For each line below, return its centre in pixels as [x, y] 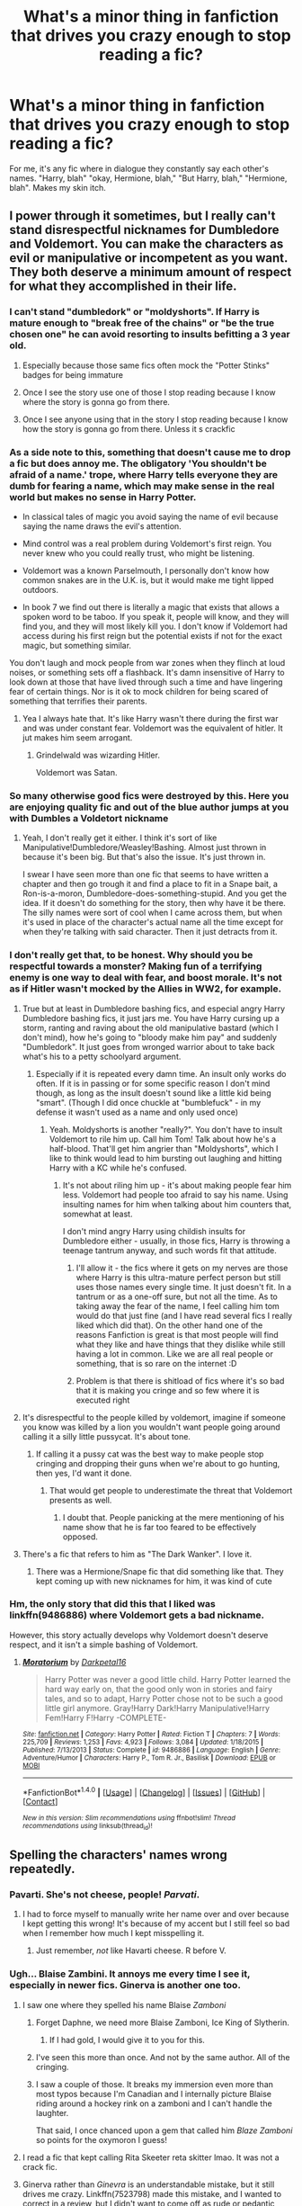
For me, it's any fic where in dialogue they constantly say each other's [139, 168]
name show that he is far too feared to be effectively [160, 1527]
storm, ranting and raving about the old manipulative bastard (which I [150, 1027]
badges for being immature [73, 374]
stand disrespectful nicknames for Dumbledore [145, 230]
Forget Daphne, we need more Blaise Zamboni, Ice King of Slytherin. [163, 2022]
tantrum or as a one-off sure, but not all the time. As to [177, 1296]
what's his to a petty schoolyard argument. [102, 1056]
